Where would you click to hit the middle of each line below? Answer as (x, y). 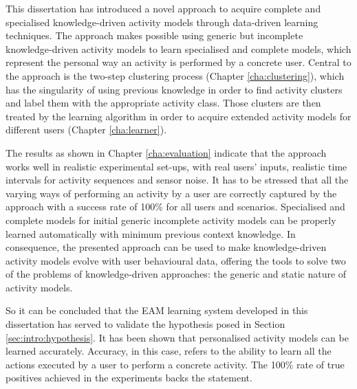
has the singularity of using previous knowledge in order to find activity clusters (174, 89)
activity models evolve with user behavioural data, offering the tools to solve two (176, 260)
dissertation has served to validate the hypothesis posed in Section (145, 324)
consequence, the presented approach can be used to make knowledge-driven (166, 247)
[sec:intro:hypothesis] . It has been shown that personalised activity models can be (177, 337)
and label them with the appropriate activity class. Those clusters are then (163, 103)
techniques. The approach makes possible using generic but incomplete (154, 35)
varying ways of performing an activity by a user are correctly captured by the (171, 193)
